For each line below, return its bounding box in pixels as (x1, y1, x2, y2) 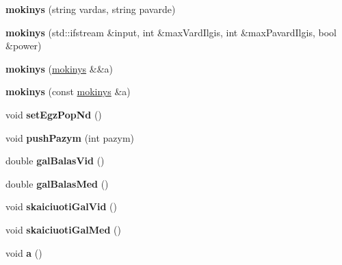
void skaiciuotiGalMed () (5, 222, 121, 236)
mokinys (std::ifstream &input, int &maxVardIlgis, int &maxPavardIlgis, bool (5, 25, 337, 39)
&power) (5, 38, 42, 53)
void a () (5, 245, 42, 260)
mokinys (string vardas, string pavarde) (5, 2, 176, 16)
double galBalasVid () (5, 153, 105, 168)
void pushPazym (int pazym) (5, 130, 134, 144)
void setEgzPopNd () (5, 107, 102, 121)
